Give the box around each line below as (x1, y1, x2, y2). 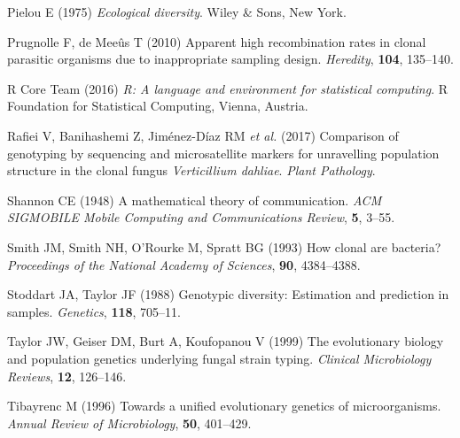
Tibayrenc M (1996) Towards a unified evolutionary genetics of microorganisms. (7, 396, 441, 415)
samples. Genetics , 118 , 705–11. (7, 302, 182, 320)
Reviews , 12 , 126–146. (7, 366, 127, 385)
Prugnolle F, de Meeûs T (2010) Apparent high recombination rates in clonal (7, 32, 426, 50)
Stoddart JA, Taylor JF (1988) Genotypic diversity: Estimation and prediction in (7, 285, 449, 304)
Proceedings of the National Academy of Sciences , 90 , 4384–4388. (7, 255, 361, 273)
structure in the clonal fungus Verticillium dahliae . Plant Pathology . (7, 161, 376, 180)
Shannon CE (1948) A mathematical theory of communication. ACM (7, 190, 382, 209)
